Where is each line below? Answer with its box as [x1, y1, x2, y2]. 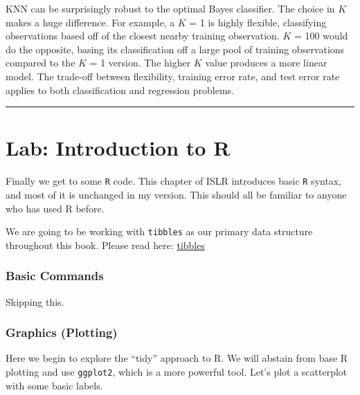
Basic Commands [6, 267, 104, 284]
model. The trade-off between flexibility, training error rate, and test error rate [6, 68, 340, 83]
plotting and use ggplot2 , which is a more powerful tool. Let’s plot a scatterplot [6, 365, 348, 378]
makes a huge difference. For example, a [6, 15, 175, 29]
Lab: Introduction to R [6, 134, 231, 162]
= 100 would [294, 28, 348, 43]
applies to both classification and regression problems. [6, 82, 234, 97]
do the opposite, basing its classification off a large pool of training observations [6, 42, 345, 56]
